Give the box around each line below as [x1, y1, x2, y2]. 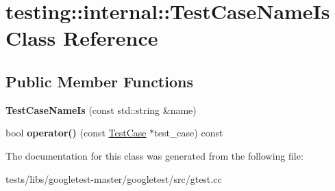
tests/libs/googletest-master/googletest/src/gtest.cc [5, 171, 222, 186]
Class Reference [5, 24, 158, 52]
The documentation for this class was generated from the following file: [5, 148, 303, 162]
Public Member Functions [5, 70, 193, 91]
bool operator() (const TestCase [5, 126, 147, 140]
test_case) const [154, 126, 223, 140]
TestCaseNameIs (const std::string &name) [5, 102, 197, 117]
